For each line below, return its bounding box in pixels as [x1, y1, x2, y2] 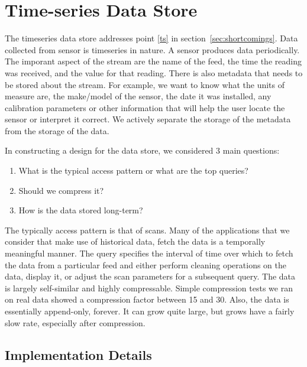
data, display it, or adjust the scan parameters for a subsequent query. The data [5, 270, 296, 282]
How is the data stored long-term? [18, 204, 143, 216]
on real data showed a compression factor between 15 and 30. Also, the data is [5, 293, 289, 306]
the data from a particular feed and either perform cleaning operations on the [5, 258, 286, 271]
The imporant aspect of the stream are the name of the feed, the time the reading [5, 55, 302, 67]
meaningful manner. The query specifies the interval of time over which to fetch [5, 247, 293, 259]
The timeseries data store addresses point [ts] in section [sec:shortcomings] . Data [5, 32, 298, 44]
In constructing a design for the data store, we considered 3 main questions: [5, 144, 280, 157]
